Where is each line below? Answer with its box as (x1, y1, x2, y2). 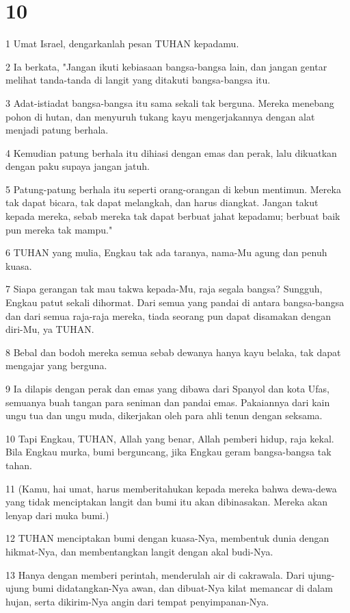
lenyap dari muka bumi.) (5, 508, 109, 522)
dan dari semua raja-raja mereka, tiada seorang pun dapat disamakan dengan (5, 308, 332, 323)
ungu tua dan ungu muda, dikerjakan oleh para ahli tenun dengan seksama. (5, 408, 323, 423)
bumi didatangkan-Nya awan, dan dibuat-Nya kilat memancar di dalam (32, 581, 333, 595)
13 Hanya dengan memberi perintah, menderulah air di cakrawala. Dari (5, 567, 305, 581)
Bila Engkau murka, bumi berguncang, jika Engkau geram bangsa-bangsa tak (5, 445, 332, 459)
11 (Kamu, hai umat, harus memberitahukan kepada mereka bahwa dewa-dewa (5, 481, 337, 495)
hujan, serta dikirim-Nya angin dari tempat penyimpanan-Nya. (5, 594, 269, 608)
